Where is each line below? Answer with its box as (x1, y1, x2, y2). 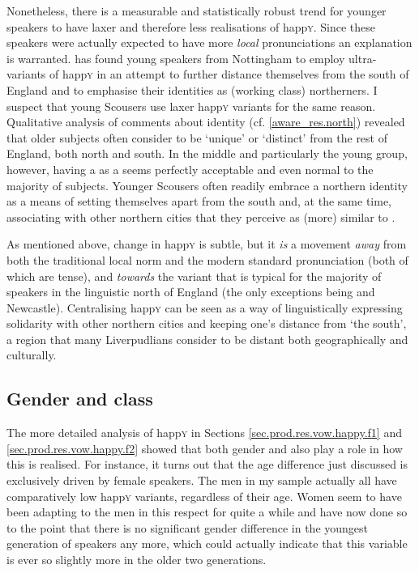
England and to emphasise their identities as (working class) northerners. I (6, 81, 378, 98)
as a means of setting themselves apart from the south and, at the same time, (6, 193, 391, 210)
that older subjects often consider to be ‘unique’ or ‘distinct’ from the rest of (6, 129, 387, 146)
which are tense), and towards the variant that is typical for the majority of (6, 267, 382, 284)
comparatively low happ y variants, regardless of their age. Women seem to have (6, 487, 402, 504)
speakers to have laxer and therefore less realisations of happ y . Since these (6, 18, 376, 35)
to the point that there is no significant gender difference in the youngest (6, 519, 369, 536)
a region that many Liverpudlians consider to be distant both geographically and (6, 330, 408, 347)
